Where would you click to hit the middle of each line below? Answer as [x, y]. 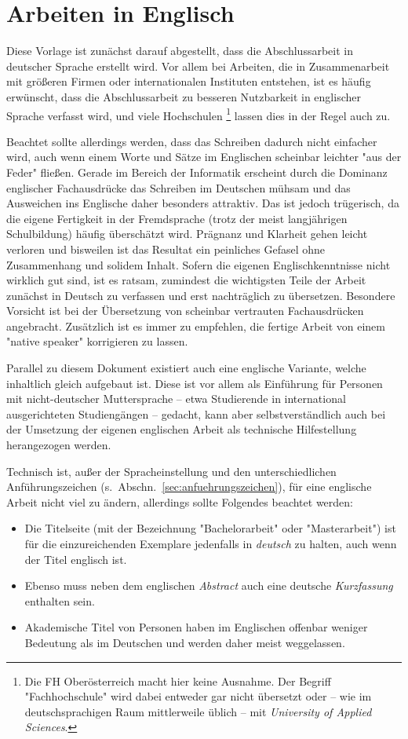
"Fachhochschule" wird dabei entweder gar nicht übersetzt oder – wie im [198, 696]
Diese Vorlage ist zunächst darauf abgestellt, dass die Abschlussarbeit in [180, 51]
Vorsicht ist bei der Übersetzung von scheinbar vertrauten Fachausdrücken [185, 311]
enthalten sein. [60, 600]
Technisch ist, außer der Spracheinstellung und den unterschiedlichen [171, 471]
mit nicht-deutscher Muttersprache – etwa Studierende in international [176, 399]
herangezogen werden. [59, 445]
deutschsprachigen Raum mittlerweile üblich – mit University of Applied [198, 711]
